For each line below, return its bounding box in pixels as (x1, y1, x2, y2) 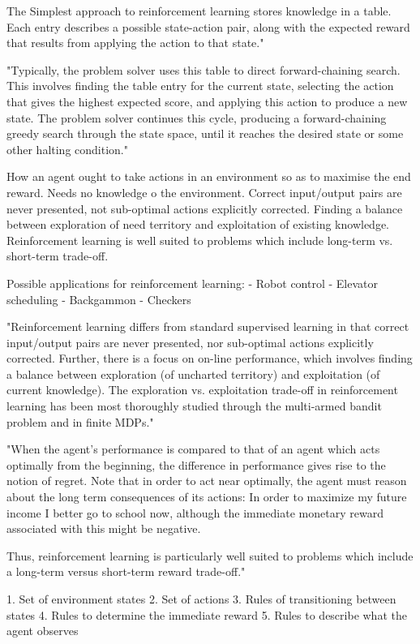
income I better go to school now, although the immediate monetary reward (6, 504, 384, 521)
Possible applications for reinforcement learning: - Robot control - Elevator (6, 274, 379, 291)
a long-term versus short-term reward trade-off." (6, 563, 246, 580)
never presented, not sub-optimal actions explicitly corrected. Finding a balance (6, 200, 403, 217)
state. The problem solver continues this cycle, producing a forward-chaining (6, 109, 387, 126)
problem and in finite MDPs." (6, 413, 154, 430)
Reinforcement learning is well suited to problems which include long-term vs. (6, 231, 393, 248)
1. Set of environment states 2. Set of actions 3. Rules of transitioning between (6, 590, 396, 607)
